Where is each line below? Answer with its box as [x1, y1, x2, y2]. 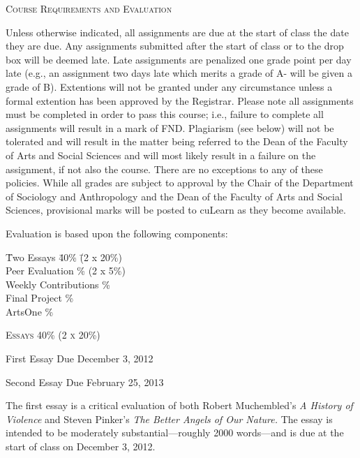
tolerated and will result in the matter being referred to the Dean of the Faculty [6, 134, 348, 149]
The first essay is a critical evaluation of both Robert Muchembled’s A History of [6, 398, 353, 413]
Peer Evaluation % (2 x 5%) [6, 263, 126, 278]
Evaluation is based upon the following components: [6, 226, 228, 240]
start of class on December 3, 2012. [6, 439, 156, 454]
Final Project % [6, 290, 74, 305]
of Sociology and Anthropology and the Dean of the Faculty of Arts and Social [6, 189, 343, 203]
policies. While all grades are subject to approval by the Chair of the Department [6, 175, 354, 190]
